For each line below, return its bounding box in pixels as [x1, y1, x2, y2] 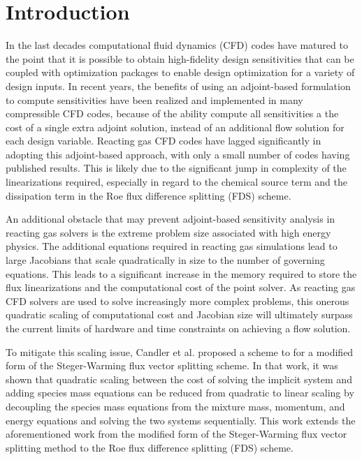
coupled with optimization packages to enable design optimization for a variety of [6, 65, 355, 80]
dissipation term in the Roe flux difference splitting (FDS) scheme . [6, 188, 291, 202]
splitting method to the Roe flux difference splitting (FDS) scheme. [6, 440, 294, 454]
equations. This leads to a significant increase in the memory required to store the [6, 266, 357, 281]
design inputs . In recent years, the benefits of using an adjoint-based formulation [6, 78, 351, 93]
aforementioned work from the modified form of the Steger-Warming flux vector [6, 426, 347, 441]
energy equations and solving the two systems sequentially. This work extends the [6, 413, 356, 427]
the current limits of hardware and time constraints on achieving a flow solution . [6, 321, 351, 335]
